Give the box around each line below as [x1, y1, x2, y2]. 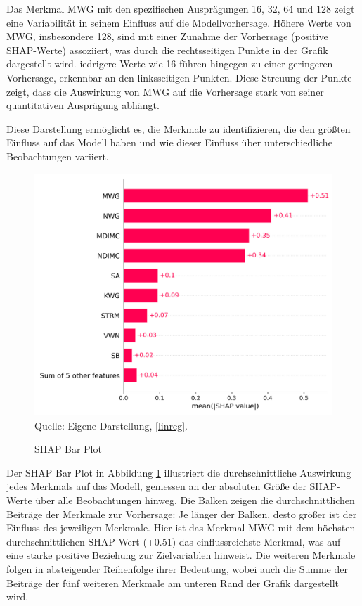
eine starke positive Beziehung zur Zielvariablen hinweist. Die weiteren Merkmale [6, 548, 356, 562]
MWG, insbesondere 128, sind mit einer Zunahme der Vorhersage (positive [6, 29, 328, 44]
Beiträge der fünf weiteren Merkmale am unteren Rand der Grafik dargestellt [6, 575, 339, 590]
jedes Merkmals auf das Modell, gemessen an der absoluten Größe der [6, 479, 306, 494]
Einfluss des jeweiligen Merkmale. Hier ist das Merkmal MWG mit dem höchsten [6, 520, 356, 535]
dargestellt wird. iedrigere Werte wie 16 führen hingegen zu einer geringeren [6, 56, 333, 71]
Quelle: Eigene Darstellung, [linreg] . [34, 418, 188, 432]
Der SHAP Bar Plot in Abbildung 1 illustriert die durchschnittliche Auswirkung [6, 465, 351, 479]
